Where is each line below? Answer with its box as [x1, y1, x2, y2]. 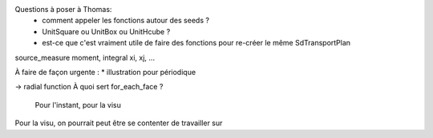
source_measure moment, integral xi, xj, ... [14, 53, 156, 62]
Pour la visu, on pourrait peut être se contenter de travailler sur [14, 118, 223, 128]
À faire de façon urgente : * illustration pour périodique [14, 67, 196, 77]
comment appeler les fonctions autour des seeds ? [42, 16, 210, 26]
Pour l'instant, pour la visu [34, 100, 122, 109]
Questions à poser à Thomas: [14, 5, 112, 14]
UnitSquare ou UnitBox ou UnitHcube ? [42, 26, 171, 36]
